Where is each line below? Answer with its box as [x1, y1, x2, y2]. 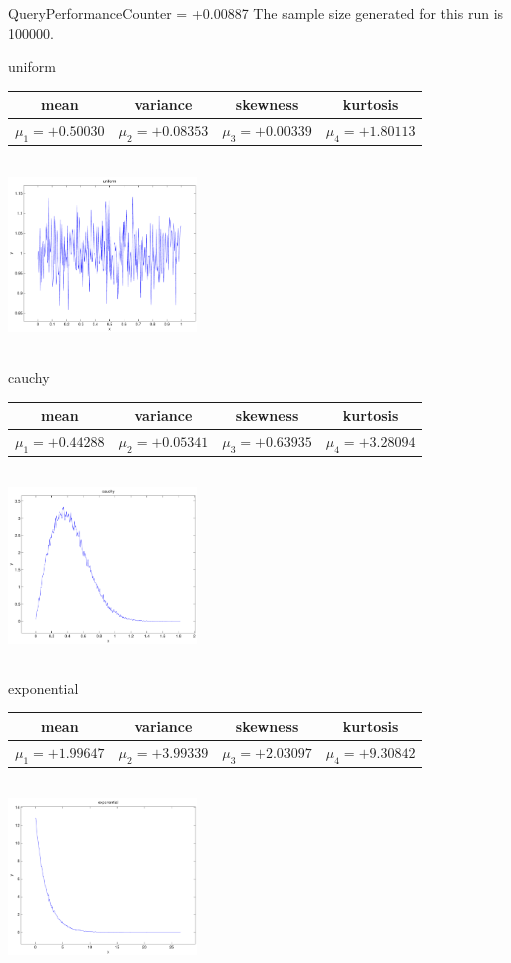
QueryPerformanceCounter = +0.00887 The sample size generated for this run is [8, 3, 504, 23]
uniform [8, 56, 56, 77]
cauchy [8, 366, 50, 387]
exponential [8, 677, 79, 698]
